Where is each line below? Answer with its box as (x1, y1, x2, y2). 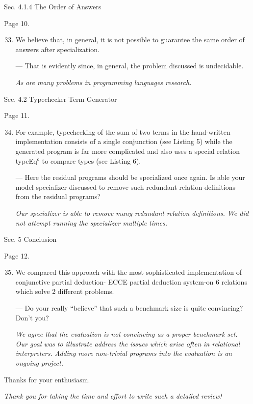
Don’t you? (15, 312, 49, 322)
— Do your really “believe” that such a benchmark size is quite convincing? (15, 303, 243, 313)
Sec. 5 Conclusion (4, 234, 57, 244)
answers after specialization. (15, 44, 100, 54)
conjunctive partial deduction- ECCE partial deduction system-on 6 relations (15, 276, 247, 287)
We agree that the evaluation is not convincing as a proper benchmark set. (15, 329, 238, 339)
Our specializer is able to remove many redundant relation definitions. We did (15, 207, 249, 218)
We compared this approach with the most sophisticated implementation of (15, 267, 242, 277)
